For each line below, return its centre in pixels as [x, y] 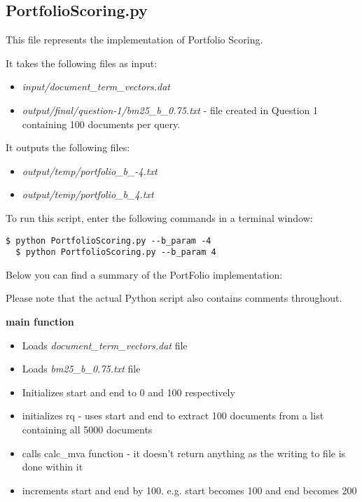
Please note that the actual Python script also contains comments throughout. [174, 298]
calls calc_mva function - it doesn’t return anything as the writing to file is [184, 453]
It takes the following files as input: [82, 63]
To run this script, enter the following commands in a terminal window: [159, 217]
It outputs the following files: [68, 147]
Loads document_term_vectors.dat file [105, 345]
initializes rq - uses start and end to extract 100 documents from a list [173, 416]
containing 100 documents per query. [101, 124]
